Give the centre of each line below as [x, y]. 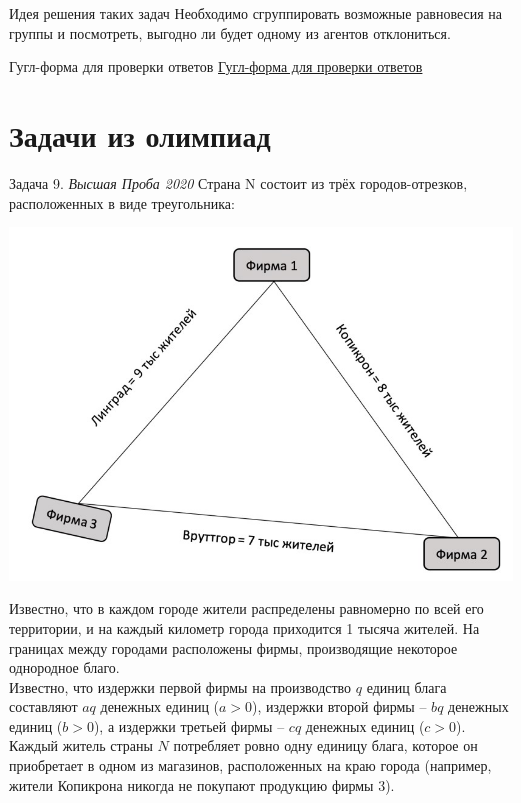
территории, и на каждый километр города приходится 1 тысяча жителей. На [244, 627]
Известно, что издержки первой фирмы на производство [180, 686]
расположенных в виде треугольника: [122, 202]
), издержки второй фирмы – [339, 706]
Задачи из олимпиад [140, 134]
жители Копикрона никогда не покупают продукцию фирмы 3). [202, 784]
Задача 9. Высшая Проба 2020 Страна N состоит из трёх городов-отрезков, [238, 182]
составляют [43, 706]
